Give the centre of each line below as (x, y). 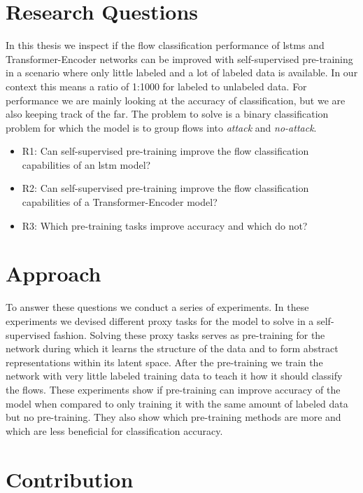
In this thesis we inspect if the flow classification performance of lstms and (165, 45)
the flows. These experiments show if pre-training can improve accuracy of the (173, 389)
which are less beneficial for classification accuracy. (114, 430)
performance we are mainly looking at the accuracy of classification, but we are (176, 100)
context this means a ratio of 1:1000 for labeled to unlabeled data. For (156, 86)
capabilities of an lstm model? (86, 164)
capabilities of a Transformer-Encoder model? (120, 202)
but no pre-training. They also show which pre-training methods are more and (173, 417)
